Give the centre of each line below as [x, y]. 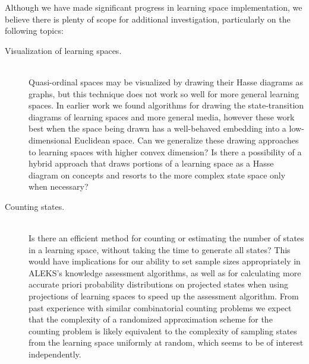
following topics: [34, 31]
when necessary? [59, 186]
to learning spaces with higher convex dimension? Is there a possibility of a [165, 151]
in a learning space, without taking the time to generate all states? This [160, 249]
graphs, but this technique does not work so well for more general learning [164, 93]
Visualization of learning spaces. [63, 50]
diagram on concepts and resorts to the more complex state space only [157, 175]
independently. [55, 354]
